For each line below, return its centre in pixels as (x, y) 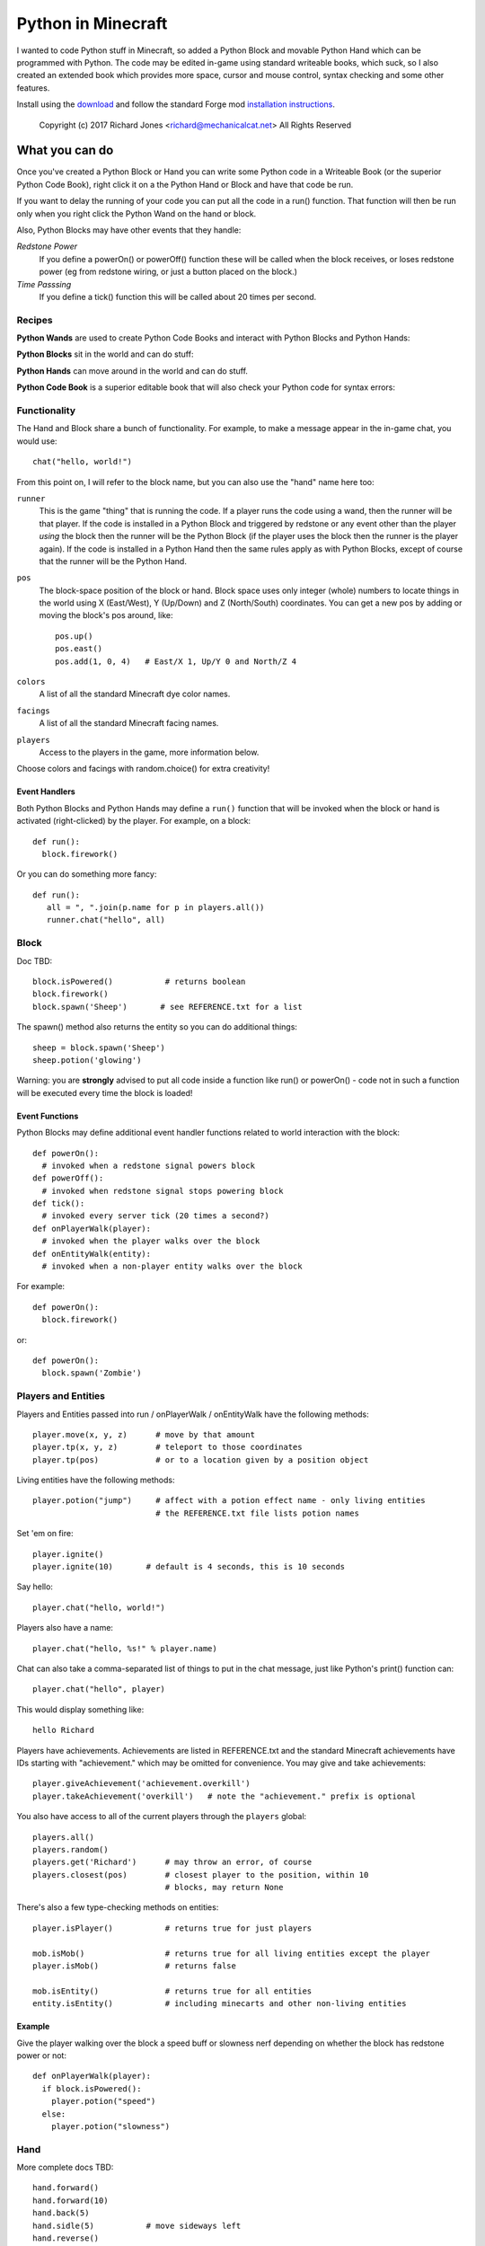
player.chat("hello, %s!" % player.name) (125, 1648)
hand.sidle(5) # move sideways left (137, 2225)
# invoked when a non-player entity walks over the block (172, 1266)
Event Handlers (46, 791)
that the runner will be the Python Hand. (113, 561)
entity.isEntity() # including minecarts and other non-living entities (220, 2004)
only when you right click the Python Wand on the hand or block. (137, 213)
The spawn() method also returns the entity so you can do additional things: (157, 1027)
